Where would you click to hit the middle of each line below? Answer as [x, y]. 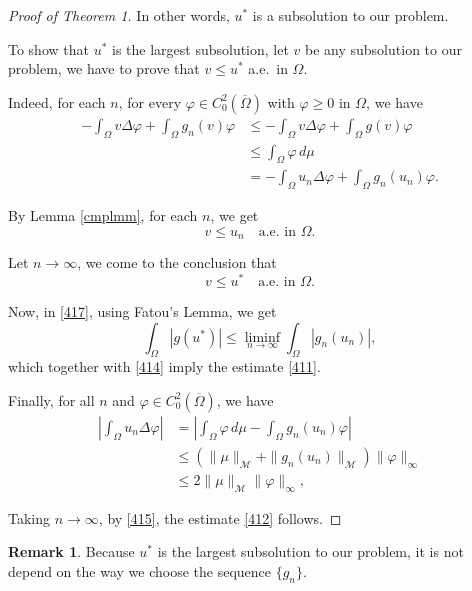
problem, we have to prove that [104, 68]
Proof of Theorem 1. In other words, [119, 15]
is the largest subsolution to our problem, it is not [310, 551]
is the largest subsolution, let [200, 48]
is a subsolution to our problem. [350, 15]
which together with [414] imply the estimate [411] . [164, 366]
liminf [262, 337]
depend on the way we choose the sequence [139, 571]
